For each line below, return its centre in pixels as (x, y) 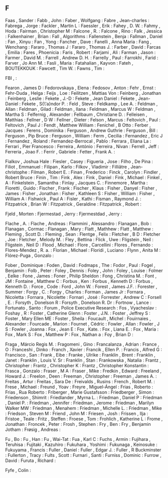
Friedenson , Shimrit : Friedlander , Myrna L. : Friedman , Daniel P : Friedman (84, 397)
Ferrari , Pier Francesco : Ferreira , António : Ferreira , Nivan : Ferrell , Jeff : (82, 146)
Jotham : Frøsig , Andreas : (33, 429)
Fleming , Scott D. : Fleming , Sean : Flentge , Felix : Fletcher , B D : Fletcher (83, 234)
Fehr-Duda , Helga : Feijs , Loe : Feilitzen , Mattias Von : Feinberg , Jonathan (83, 93)
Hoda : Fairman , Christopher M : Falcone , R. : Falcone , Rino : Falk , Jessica (84, 31)
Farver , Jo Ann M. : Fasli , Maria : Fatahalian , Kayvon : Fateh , (69, 63)
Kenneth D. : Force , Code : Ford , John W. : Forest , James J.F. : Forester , (81, 286)
